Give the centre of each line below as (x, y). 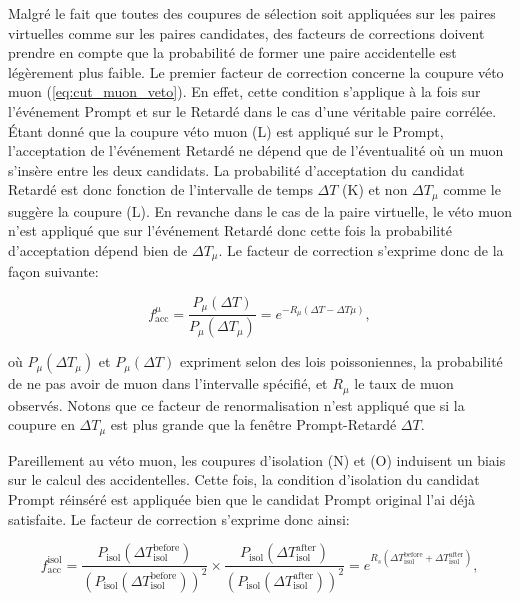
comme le (472, 189)
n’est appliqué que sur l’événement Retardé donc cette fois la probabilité (230, 230)
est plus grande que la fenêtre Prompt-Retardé (253, 424)
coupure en (41, 424)
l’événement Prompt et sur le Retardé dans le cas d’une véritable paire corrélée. (252, 110)
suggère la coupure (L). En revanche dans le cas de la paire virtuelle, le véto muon (260, 210)
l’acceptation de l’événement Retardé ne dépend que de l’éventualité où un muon (256, 150)
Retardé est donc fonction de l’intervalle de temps (160, 189)
